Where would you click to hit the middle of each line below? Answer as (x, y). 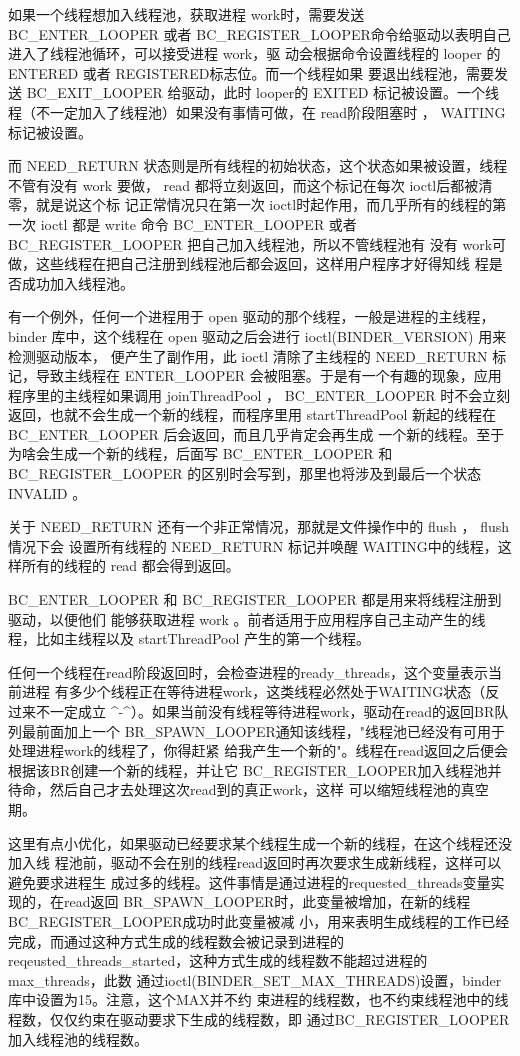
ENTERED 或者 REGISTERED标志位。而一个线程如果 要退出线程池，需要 (251, 72)
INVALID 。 (47, 492)
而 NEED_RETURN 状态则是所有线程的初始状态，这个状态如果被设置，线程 (258, 165)
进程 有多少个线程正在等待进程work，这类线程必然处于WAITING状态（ (253, 691)
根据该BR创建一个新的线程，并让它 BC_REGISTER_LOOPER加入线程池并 (255, 769)
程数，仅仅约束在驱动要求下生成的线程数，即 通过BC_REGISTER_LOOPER (259, 1018)
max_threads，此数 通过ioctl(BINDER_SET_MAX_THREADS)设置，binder (255, 979)
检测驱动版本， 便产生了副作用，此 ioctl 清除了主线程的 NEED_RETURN (248, 355)
